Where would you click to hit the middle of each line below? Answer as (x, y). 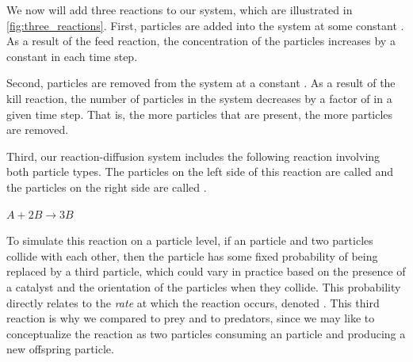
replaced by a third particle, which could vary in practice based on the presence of (206, 271)
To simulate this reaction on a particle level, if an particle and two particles (190, 240)
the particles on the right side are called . (107, 187)
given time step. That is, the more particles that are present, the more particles (200, 114)
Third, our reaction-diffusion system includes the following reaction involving (193, 156)
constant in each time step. (72, 56)
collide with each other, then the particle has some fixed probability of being (192, 255)
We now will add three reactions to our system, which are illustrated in (180, 10)
